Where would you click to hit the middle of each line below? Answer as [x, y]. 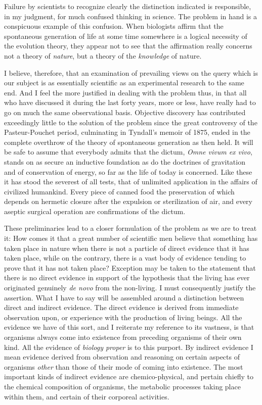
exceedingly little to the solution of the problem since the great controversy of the [131, 122]
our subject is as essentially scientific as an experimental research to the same [124, 83]
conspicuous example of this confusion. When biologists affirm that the [114, 26]
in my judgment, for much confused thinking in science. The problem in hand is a [131, 16]
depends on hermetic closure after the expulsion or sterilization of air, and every [128, 201]
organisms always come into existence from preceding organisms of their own [123, 337]
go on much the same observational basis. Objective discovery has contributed [125, 112]
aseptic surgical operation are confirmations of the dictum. [95, 211]
